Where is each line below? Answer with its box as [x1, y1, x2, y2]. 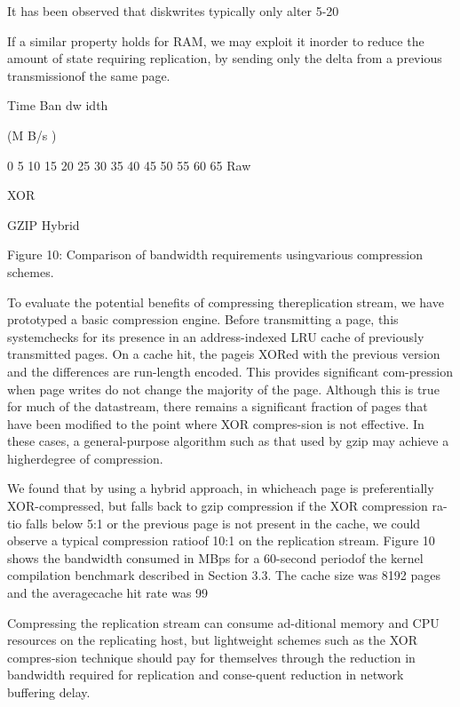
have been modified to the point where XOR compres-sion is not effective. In [7, 414, 424, 433]
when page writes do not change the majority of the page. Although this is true [7, 379, 440, 398]
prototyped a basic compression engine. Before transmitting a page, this [7, 310, 399, 329]
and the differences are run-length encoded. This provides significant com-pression [7, 361, 453, 380]
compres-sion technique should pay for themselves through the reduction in [7, 647, 416, 666]
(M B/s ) [7, 125, 57, 144]
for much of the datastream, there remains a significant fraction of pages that [7, 397, 428, 416]
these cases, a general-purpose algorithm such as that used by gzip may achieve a [7, 432, 449, 450]
